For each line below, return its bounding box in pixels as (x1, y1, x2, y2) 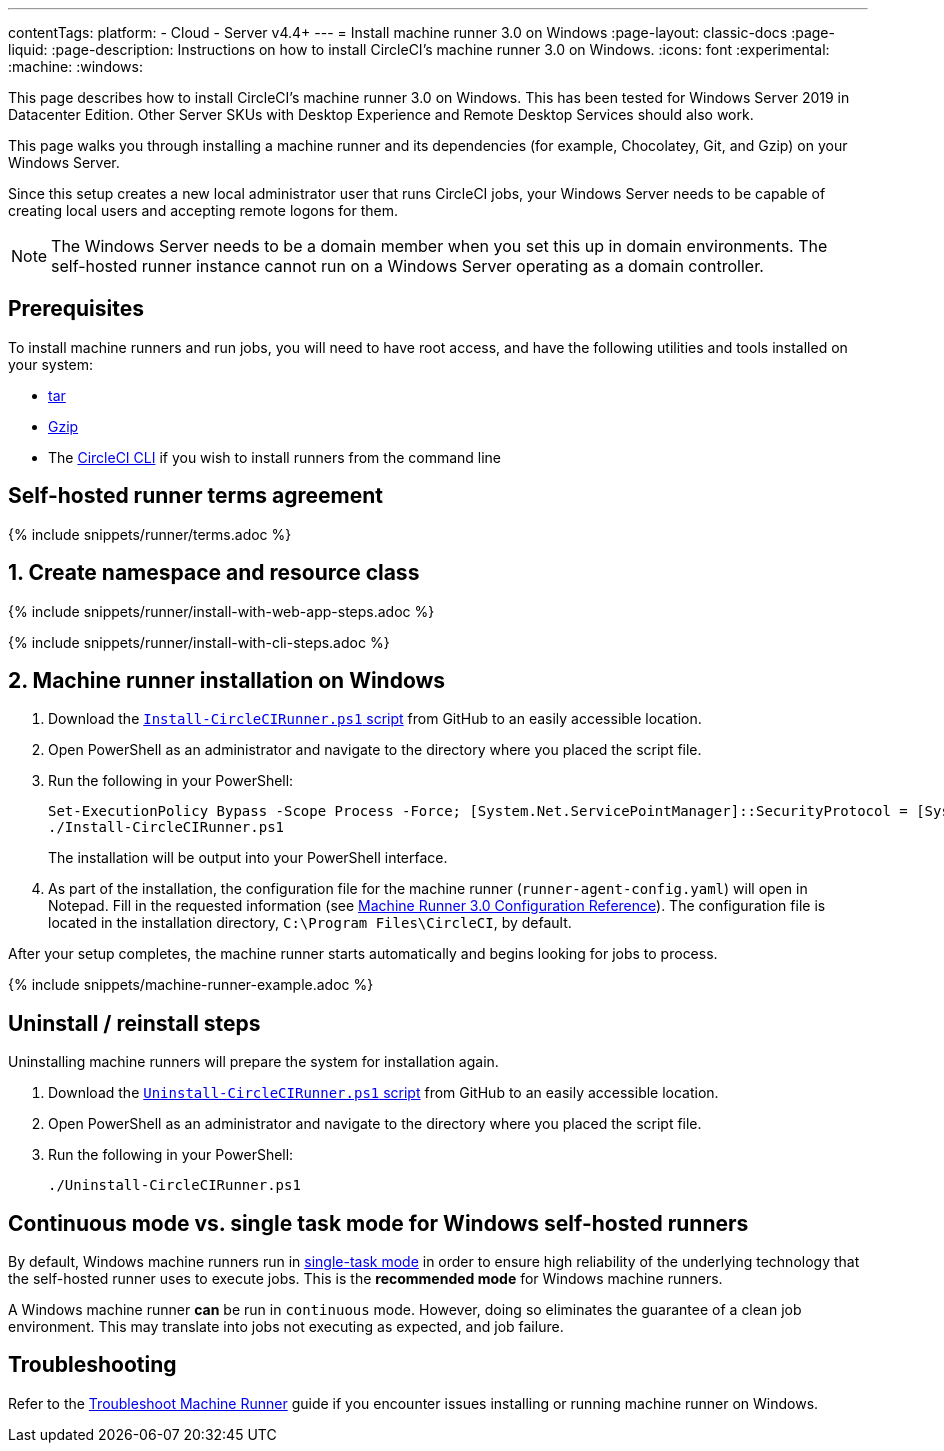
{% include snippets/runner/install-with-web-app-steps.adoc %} (8, 602, 435, 620)
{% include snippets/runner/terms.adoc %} (8, 525, 292, 543)
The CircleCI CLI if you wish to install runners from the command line (48, 448, 502, 466)
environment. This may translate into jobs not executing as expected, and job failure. (8, 1318, 564, 1336)
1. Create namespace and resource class (8, 560, 420, 586)
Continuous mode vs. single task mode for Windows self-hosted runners (8, 1210, 749, 1236)
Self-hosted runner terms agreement (8, 483, 383, 509)
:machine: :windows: (8, 58, 143, 75)
